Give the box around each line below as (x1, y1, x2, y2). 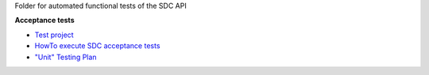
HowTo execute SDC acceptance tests (34, 41, 160, 51)
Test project (34, 30, 75, 39)
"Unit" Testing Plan (34, 52, 97, 62)
